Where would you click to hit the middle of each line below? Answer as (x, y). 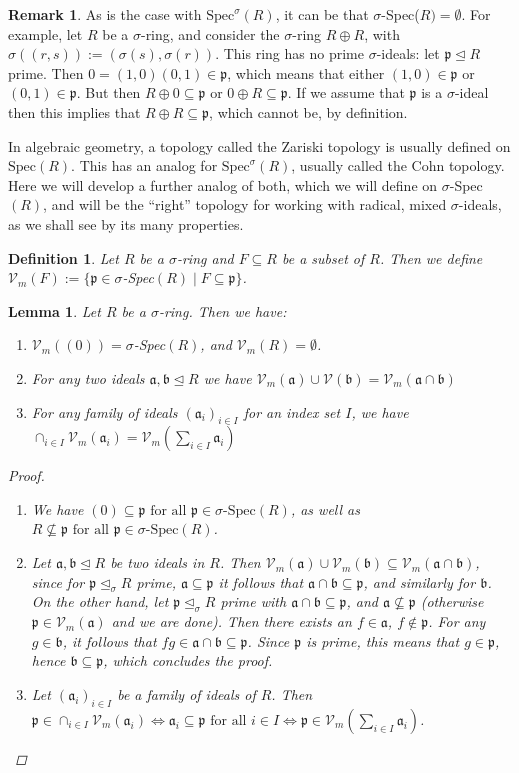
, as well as (325, 508)
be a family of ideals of (186, 694)
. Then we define (431, 257)
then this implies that (74, 111)
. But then (108, 92)
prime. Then (46, 72)
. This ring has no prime (289, 53)
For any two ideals (88, 377)
